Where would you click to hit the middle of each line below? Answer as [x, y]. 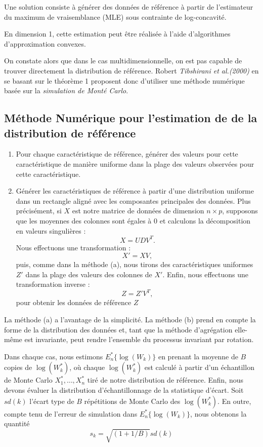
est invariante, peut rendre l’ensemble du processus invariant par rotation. [139, 339]
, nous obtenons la [218, 413]
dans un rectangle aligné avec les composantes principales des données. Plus [133, 200]
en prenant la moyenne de [198, 356]
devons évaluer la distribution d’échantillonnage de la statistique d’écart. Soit [124, 390]
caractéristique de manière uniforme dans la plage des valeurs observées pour [135, 163]
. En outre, [234, 401]
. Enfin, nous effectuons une [205, 274]
